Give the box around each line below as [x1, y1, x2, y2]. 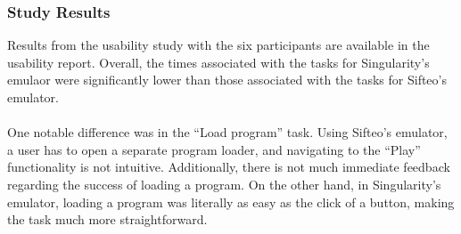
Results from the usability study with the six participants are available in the [7, 36, 430, 54]
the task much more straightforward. [7, 210, 208, 229]
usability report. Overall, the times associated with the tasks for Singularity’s [7, 52, 430, 71]
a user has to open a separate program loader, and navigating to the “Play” [7, 140, 421, 158]
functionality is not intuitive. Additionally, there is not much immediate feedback [7, 157, 450, 176]
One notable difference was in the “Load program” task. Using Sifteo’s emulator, [7, 123, 448, 141]
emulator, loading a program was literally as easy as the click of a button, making [7, 192, 455, 211]
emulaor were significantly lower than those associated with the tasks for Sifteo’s [7, 70, 447, 89]
